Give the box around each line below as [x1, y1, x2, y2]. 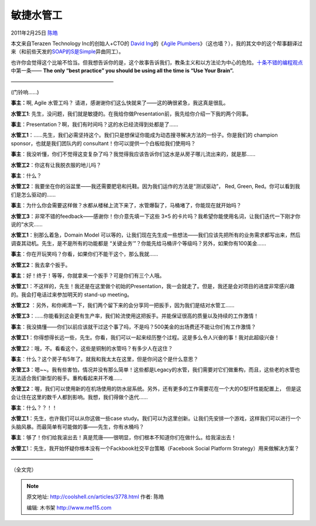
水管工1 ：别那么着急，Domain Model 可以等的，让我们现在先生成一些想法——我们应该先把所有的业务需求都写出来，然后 [11, 231, 301, 238]
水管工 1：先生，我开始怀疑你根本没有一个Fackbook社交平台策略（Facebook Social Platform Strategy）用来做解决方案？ [11, 445, 300, 452]
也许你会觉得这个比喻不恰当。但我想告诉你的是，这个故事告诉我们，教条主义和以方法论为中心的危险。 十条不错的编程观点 [11, 59, 303, 66]
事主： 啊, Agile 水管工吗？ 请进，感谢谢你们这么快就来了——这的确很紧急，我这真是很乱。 [11, 100, 229, 107]
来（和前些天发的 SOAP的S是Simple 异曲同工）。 [11, 48, 124, 55]
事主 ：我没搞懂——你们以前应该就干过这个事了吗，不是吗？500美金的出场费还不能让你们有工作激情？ [11, 323, 256, 330]
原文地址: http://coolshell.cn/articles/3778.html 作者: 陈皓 [26, 493, 164, 500]
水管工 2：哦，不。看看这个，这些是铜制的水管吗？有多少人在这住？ [11, 344, 173, 351]
